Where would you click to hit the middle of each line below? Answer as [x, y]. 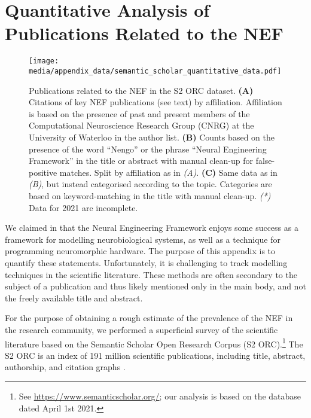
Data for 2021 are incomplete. [83, 207]
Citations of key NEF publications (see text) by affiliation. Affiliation [155, 102]
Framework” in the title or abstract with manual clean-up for [141, 161]
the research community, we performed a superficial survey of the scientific [141, 329]
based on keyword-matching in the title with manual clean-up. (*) [150, 195]
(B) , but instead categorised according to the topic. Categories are [150, 184]
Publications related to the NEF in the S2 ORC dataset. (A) [141, 90]
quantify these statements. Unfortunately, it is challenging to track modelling [146, 262]
